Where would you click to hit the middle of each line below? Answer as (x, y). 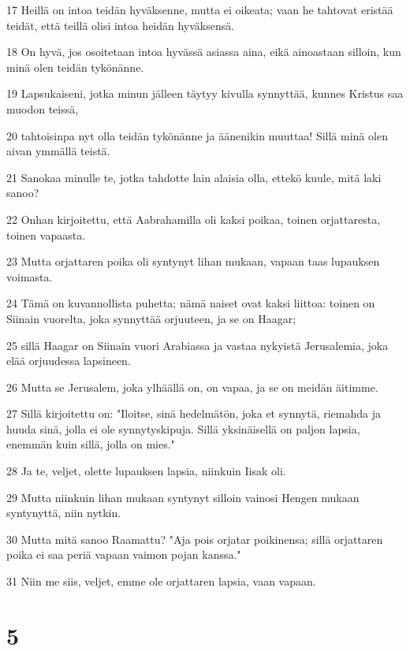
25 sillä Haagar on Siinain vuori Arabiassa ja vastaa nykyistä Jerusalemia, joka (198, 345)
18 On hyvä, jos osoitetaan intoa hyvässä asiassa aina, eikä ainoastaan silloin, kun (204, 52)
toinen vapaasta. (46, 234)
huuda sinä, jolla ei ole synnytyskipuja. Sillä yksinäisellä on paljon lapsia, (183, 428)
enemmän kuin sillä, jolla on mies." (91, 444)
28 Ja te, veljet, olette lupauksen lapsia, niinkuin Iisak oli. (146, 471)
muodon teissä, (43, 108)
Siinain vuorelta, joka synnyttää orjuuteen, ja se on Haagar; (151, 318)
